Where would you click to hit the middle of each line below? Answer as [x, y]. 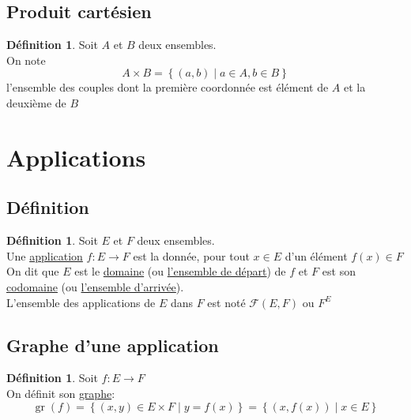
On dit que [33, 271]
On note [26, 60]
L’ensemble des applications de [81, 302]
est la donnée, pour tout [191, 255]
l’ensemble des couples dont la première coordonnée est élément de [168, 87]
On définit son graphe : [61, 393]
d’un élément [316, 255]
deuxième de [36, 102]
